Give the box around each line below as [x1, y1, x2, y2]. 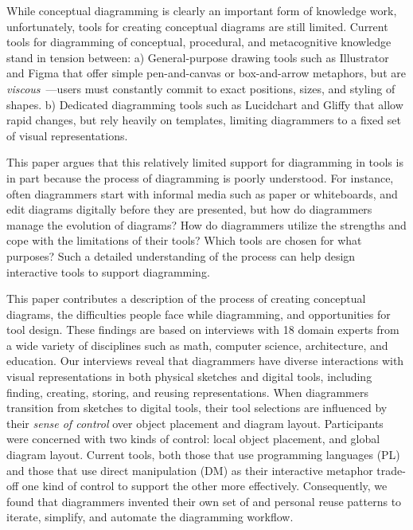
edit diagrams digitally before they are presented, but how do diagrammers [6, 201, 372, 218]
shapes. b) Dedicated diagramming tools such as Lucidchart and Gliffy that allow [6, 96, 403, 112]
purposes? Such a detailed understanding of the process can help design [6, 247, 356, 264]
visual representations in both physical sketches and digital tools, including [6, 368, 372, 385]
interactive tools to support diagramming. [6, 263, 210, 280]
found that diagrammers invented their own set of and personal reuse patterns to [6, 493, 402, 509]
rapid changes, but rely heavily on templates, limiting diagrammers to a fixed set [6, 112, 401, 128]
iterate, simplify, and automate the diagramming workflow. [6, 508, 294, 525]
